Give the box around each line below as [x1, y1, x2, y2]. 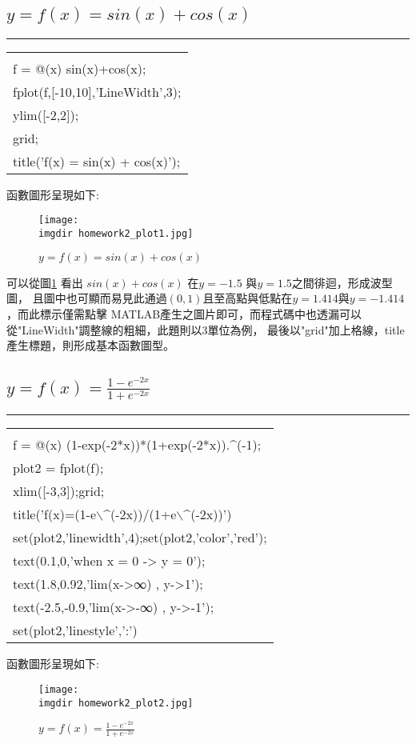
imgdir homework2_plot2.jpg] [38, 697, 194, 709]
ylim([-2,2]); [13, 105, 79, 124]
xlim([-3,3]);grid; [13, 482, 105, 501]
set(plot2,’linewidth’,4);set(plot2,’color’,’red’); [13, 528, 267, 547]
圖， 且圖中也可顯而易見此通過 [6, 290, 167, 306]
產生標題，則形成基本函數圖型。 [6, 337, 174, 354]
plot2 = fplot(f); [13, 458, 104, 478]
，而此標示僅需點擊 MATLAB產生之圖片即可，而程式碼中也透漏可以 [6, 305, 362, 322]
